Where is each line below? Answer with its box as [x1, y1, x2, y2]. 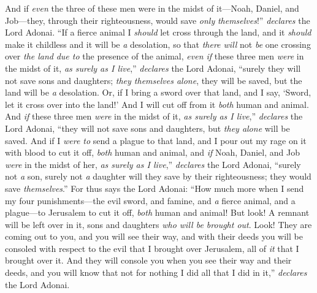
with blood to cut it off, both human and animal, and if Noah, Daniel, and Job [5, 146, 300, 159]
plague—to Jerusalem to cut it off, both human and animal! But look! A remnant [5, 206, 310, 219]
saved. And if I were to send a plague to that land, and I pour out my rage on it [5, 134, 307, 146]
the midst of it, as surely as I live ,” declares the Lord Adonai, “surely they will [5, 61, 301, 74]
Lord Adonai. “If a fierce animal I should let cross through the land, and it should [5, 26, 311, 39]
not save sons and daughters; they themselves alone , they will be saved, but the [5, 74, 302, 86]
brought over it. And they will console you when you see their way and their [5, 254, 292, 267]
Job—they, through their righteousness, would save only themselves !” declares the [5, 13, 310, 26]
